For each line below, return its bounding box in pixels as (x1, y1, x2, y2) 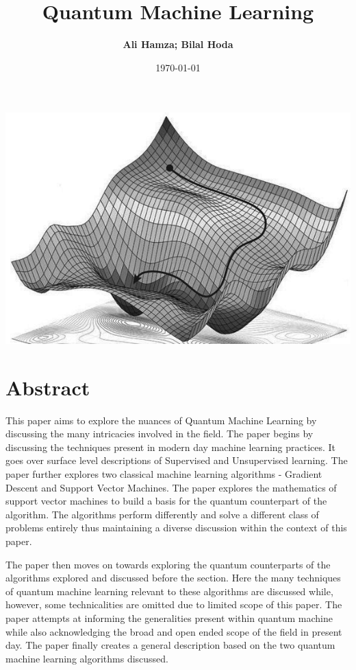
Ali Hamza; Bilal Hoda (123, 37, 233, 51)
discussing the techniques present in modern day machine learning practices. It (5, 439, 336, 454)
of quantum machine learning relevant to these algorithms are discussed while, (5, 584, 333, 598)
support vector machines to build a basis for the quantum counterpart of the (5, 494, 327, 508)
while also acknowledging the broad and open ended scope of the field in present (5, 624, 342, 638)
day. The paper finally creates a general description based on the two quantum (5, 638, 335, 652)
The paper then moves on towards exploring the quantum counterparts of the (5, 557, 331, 571)
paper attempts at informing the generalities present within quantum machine (5, 610, 333, 625)
